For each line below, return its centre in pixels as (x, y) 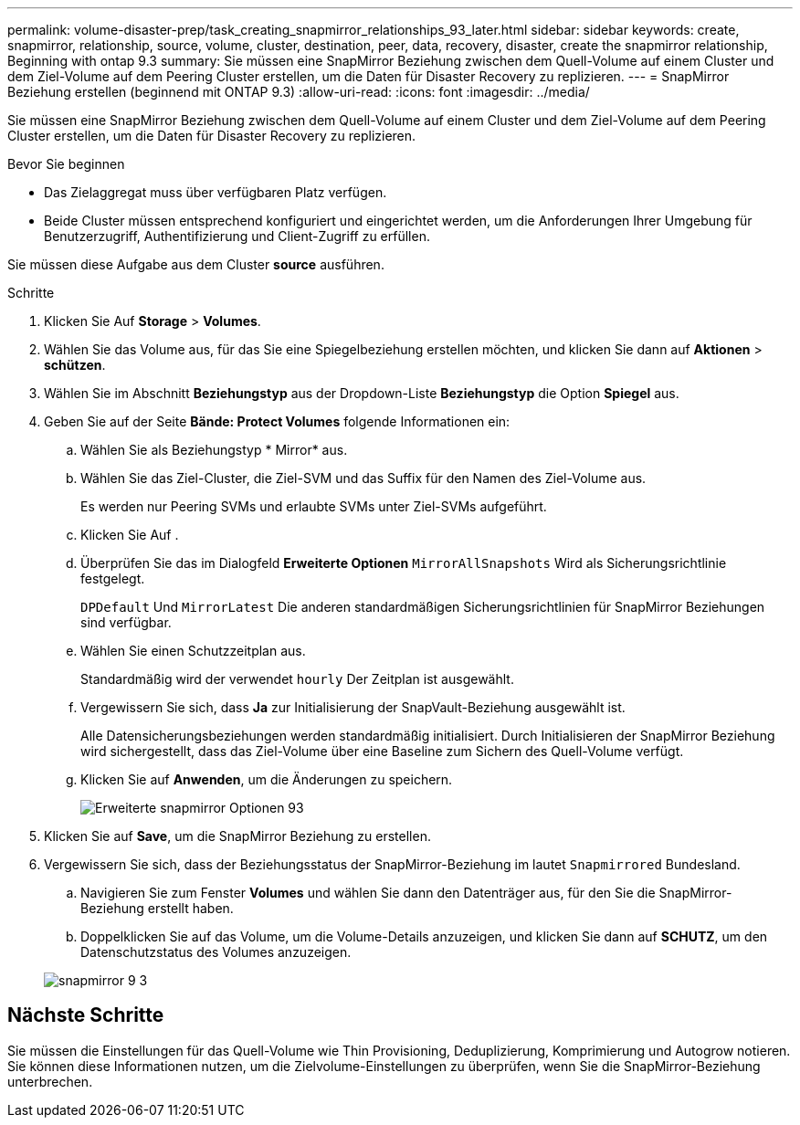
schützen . (75, 365)
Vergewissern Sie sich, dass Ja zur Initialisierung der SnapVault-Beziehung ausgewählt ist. (353, 707)
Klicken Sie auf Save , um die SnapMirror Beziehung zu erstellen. (237, 836)
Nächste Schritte (86, 1015)
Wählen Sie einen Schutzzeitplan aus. (193, 651)
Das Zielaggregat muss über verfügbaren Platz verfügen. (216, 192)
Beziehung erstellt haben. (157, 908)
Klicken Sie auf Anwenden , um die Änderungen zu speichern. (267, 779)
